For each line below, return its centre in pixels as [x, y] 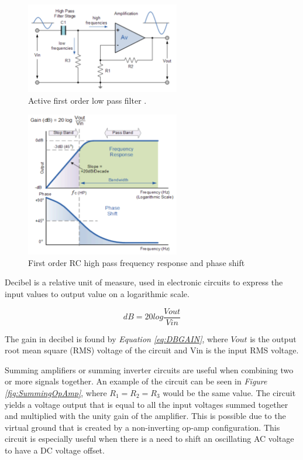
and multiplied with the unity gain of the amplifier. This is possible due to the [145, 416]
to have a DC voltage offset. [55, 450]
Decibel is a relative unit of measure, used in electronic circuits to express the [144, 282]
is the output [273, 338]
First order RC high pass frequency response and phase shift [137, 262]
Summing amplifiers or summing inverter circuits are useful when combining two [149, 369]
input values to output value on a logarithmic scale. [97, 294]
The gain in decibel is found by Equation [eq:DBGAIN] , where [116, 338]
